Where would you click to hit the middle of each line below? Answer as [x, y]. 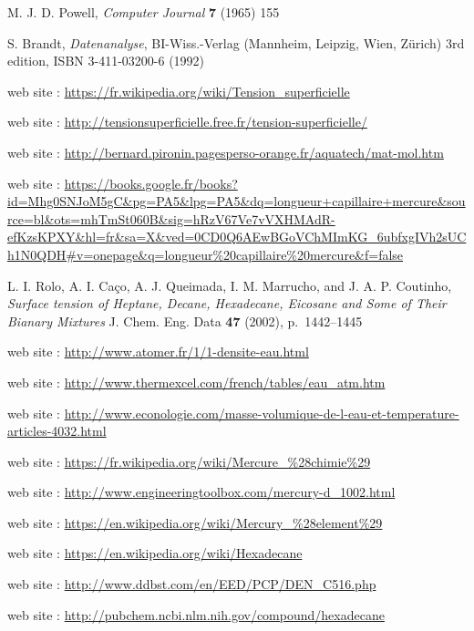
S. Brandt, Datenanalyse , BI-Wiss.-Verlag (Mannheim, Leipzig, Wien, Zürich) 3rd [236, 42]
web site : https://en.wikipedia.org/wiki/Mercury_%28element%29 [195, 522]
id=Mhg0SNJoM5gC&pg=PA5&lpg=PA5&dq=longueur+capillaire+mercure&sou [237, 201]
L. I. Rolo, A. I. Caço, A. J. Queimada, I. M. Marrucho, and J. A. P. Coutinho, [230, 285]
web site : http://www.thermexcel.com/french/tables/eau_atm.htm [196, 382]
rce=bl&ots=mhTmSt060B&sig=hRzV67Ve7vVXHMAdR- [171, 218]
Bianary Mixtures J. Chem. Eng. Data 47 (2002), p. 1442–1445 [185, 321]
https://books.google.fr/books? [151, 183]
